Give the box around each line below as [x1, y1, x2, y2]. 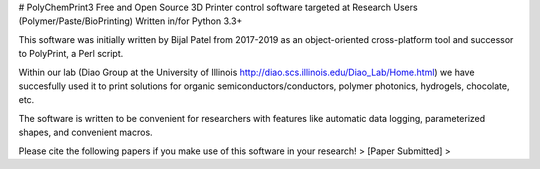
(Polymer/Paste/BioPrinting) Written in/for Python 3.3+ [18, 15, 243, 27]
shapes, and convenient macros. [18, 126, 154, 139]
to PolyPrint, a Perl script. [18, 48, 124, 60]
